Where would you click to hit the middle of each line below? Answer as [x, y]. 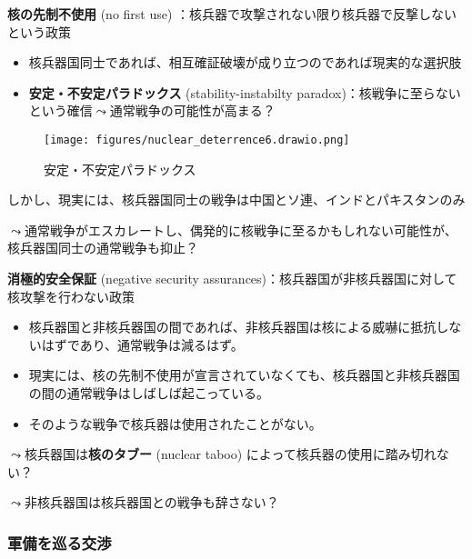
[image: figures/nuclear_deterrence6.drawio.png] [197, 140]
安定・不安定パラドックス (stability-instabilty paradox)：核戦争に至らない [245, 92]
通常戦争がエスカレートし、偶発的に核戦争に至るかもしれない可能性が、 [241, 230]
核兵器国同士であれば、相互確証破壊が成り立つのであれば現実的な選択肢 [245, 62]
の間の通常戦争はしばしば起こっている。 [149, 392]
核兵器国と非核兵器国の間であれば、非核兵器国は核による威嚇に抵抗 [232, 327]
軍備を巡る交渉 [60, 542]
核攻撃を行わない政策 [71, 296]
